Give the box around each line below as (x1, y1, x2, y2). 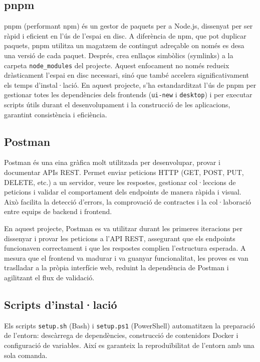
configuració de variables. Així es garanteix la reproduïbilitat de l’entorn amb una (4, 340, 254, 350)
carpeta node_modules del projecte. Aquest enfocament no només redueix (4, 60, 229, 70)
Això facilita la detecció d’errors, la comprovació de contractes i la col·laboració (4, 196, 251, 207)
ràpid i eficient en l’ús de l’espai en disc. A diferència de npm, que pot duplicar (4, 30, 246, 41)
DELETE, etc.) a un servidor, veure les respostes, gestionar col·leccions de (4, 176, 236, 187)
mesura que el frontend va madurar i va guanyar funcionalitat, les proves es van (4, 252, 248, 263)
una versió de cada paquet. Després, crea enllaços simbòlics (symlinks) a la (4, 50, 233, 60)
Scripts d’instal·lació (4, 296, 117, 312)
